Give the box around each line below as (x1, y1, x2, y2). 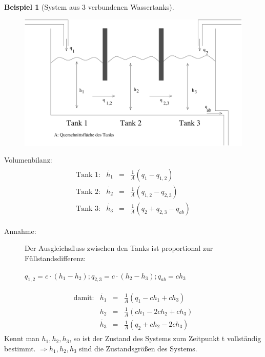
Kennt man (4, 333, 39, 344)
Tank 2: (76, 188, 100, 195)
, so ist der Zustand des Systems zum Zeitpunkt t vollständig (69, 333, 261, 344)
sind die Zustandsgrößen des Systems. (79, 343, 197, 353)
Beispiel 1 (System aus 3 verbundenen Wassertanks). (4, 2, 174, 12)
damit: (73, 294, 94, 302)
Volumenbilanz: (4, 154, 52, 165)
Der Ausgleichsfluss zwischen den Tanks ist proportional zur (25, 243, 213, 253)
